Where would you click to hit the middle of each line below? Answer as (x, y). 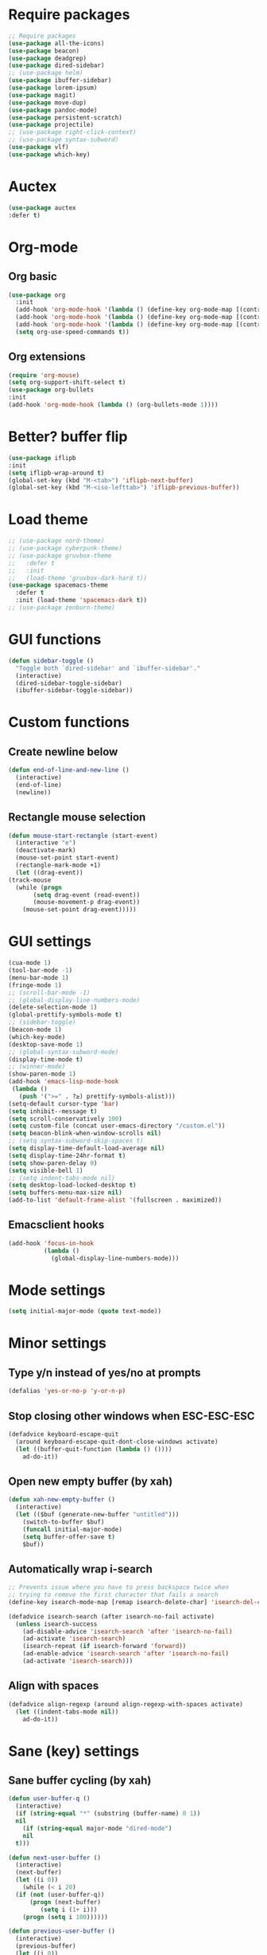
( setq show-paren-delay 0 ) (53, 1163)
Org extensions (47, 357)
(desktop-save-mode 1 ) (46, 1044)
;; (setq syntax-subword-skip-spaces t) (76, 1141)
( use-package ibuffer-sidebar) (60, 81)
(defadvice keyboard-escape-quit (64, 1434)
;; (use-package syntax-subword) (64, 140)
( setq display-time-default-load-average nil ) (87, 1148)
